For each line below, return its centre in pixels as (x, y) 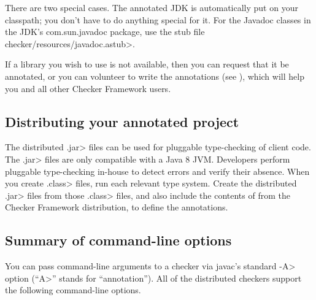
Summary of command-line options (118, 240)
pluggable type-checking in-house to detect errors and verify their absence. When (157, 171)
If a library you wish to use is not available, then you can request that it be (147, 64)
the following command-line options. (73, 290)
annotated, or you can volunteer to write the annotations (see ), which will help (155, 76)
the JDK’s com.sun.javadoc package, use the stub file (105, 32)
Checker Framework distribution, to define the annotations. (117, 207)
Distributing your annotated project (122, 121)
